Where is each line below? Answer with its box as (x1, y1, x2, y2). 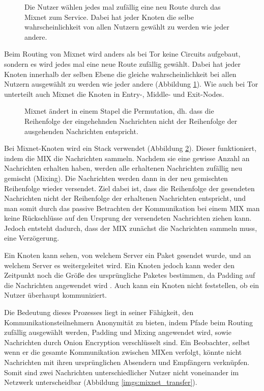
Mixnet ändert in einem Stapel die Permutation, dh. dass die (24, 106, 214, 116)
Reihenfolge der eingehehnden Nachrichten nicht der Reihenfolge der (24, 115, 238, 126)
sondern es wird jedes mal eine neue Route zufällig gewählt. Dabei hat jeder (4, 58, 241, 69)
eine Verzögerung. (4, 232, 60, 243)
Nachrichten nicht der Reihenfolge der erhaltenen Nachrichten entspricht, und (4, 193, 246, 203)
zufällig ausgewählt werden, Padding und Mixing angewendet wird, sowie (4, 327, 231, 337)
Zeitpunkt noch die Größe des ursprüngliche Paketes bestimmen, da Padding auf (4, 270, 255, 280)
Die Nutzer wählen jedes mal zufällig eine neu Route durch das (24, 2, 221, 12)
